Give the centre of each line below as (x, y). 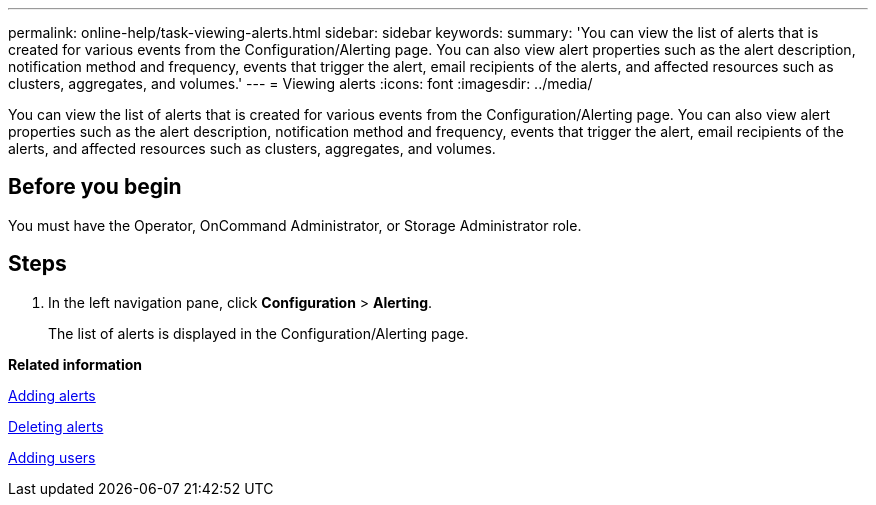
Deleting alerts (56, 426)
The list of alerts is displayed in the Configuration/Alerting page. (258, 333)
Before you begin (95, 187)
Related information (75, 364)
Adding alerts (52, 395)
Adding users (52, 457)
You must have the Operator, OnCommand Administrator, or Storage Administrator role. (295, 225)
